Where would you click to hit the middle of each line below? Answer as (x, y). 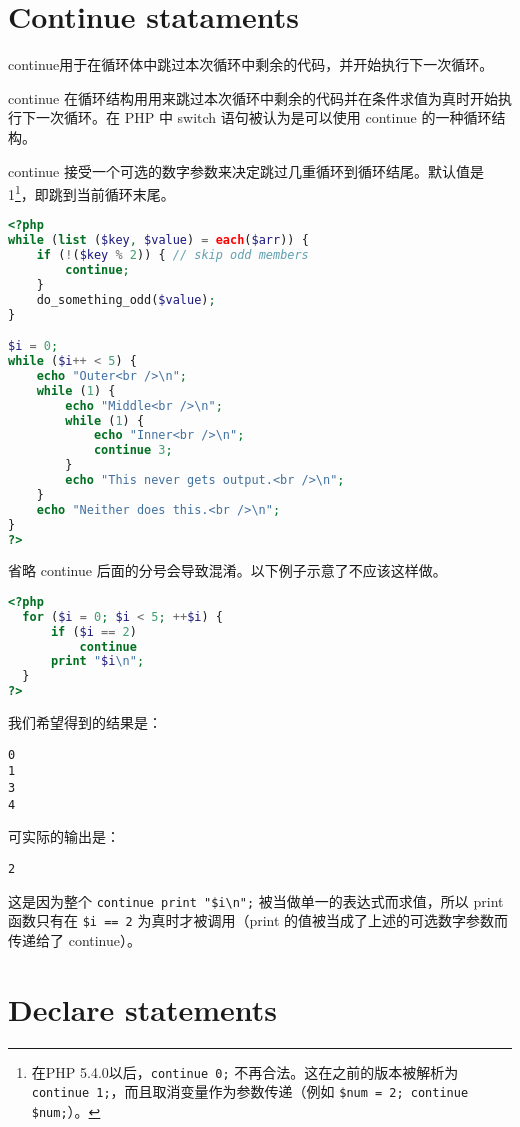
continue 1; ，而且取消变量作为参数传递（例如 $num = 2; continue (250, 1091)
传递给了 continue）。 (74, 939)
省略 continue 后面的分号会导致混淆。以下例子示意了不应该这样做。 (227, 570)
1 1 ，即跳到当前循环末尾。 (91, 192)
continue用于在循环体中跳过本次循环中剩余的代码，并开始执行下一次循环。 (251, 64)
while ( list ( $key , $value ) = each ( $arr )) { (158, 240)
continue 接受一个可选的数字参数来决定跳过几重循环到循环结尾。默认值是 (246, 170)
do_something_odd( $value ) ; (126, 299)
